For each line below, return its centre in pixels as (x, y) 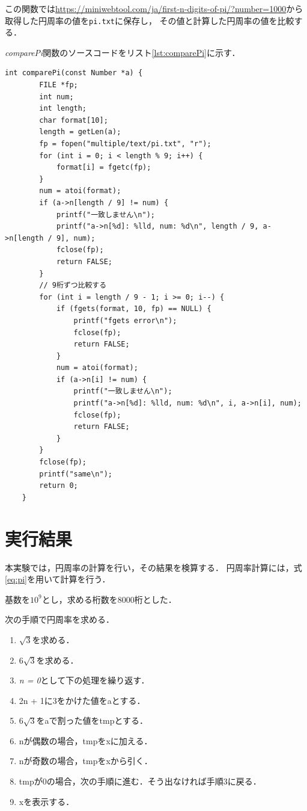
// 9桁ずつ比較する (73, 285)
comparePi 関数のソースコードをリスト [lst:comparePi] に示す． (123, 52)
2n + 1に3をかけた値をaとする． (82, 700)
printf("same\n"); (76, 474)
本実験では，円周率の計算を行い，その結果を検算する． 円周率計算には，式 (153, 567)
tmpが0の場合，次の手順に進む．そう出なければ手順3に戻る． (140, 781)
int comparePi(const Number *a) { (74, 73)
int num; (56, 97)
